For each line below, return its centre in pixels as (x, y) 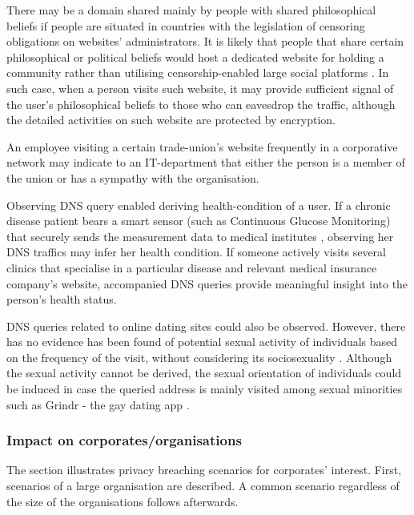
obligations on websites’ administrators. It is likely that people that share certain (205, 41)
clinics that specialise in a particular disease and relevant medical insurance (192, 267)
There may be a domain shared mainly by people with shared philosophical (191, 10)
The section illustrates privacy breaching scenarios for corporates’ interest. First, (204, 470)
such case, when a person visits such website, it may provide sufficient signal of (200, 88)
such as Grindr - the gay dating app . (98, 404)
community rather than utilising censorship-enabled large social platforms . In (198, 72)
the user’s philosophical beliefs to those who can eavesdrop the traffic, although (201, 104)
